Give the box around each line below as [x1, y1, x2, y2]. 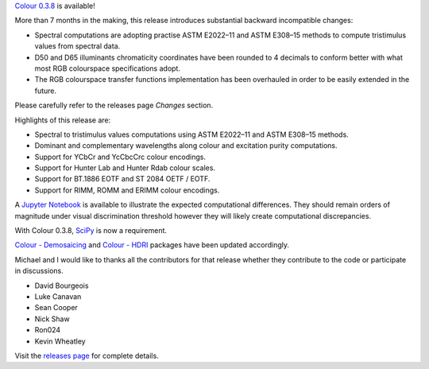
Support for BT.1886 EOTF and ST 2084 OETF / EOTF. [34, 174, 211, 184]
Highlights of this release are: [14, 115, 111, 125]
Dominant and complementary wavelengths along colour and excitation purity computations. [34, 141, 338, 150]
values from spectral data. [34, 41, 121, 51]
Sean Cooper [34, 303, 79, 313]
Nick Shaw [34, 314, 71, 324]
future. [34, 86, 57, 95]
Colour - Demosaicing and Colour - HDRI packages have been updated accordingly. [14, 240, 290, 250]
